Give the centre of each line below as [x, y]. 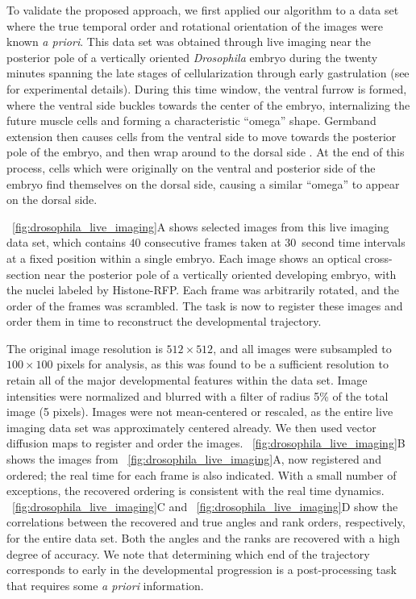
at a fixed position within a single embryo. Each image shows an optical [184, 258]
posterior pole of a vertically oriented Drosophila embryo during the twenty [192, 57]
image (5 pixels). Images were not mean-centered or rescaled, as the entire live [200, 412]
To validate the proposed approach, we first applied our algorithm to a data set [203, 10]
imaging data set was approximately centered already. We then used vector [191, 427]
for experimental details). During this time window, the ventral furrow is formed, [207, 88]
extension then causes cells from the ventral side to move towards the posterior [202, 136]
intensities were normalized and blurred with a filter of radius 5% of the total [198, 395]
